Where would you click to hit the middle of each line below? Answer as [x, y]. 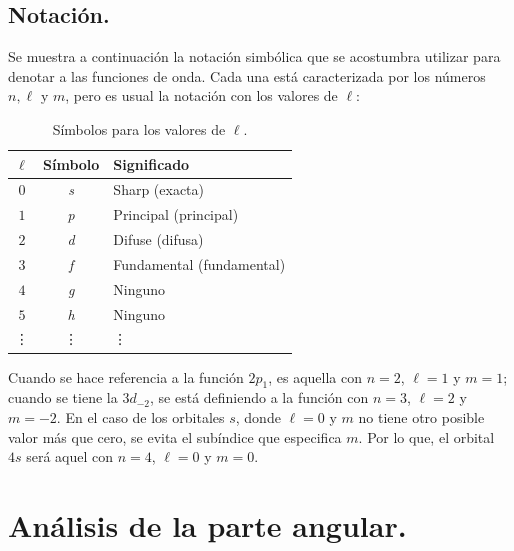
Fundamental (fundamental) [199, 263]
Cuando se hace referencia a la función [126, 376]
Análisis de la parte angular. [207, 524]
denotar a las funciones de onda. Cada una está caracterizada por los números [247, 75]
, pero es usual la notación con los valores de [201, 95]
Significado [151, 163]
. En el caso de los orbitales [140, 416]
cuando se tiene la [63, 397]
